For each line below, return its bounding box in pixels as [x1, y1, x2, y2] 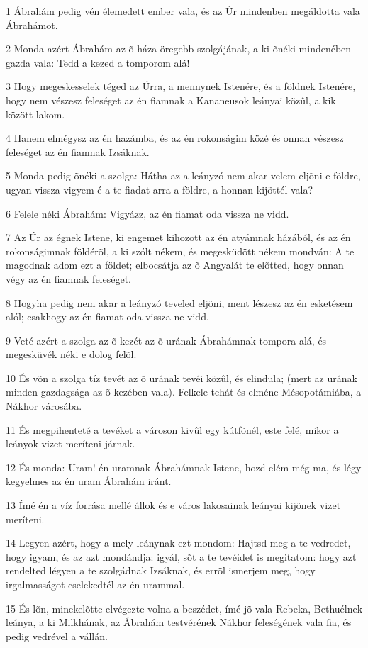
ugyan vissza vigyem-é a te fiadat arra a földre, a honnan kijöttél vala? [6, 181, 313, 196]
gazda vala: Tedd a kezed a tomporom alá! [6, 55, 190, 69]
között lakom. [6, 106, 65, 121]
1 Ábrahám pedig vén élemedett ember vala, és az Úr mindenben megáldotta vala [6, 4, 360, 18]
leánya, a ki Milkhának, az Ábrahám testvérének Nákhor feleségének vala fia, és [6, 615, 352, 630]
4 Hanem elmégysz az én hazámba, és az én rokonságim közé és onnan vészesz [6, 130, 344, 145]
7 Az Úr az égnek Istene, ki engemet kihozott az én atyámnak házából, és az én [6, 230, 351, 245]
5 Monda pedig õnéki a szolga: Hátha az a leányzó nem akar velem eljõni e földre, [6, 168, 361, 183]
